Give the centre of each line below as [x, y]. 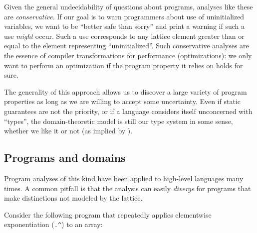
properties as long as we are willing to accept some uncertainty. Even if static [122, 101]
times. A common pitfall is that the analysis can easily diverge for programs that [128, 188]
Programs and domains [65, 158]
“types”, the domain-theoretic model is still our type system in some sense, [119, 121]
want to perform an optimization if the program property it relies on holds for [124, 65]
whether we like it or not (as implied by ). [68, 131]
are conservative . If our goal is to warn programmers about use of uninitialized [124, 16]
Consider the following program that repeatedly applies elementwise [108, 214]
